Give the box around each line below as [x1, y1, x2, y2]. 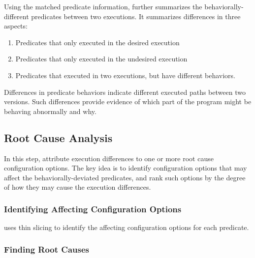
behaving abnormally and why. [4, 106, 96, 116]
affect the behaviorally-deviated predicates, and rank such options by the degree [4, 172, 246, 182]
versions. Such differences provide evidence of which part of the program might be [4, 96, 252, 107]
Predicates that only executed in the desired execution [15, 37, 180, 47]
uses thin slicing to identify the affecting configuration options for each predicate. [4, 222, 249, 232]
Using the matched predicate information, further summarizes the [4, 1, 202, 11]
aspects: [4, 21, 28, 31]
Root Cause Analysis [4, 130, 113, 145]
